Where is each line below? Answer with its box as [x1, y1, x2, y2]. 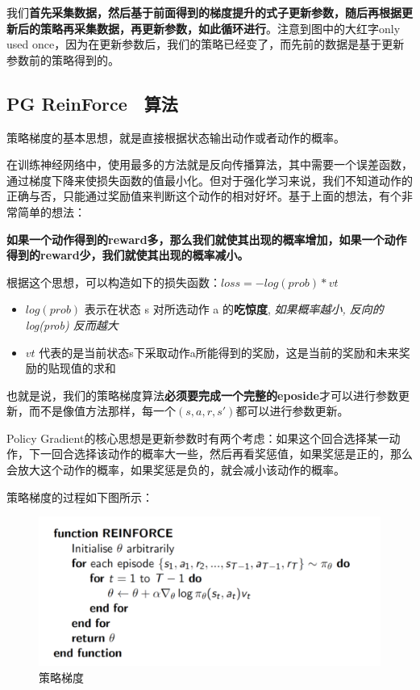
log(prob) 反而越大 [25, 316, 119, 333]
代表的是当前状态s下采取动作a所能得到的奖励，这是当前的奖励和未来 [39, 343, 399, 360]
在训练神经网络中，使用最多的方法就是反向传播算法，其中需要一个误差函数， [6, 156, 413, 173]
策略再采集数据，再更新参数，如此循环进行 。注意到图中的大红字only [40, 19, 401, 36]
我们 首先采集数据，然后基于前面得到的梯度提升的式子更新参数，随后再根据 [6, 4, 401, 20]
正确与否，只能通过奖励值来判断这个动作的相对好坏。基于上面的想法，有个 [6, 187, 401, 204]
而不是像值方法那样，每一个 [28, 402, 176, 419]
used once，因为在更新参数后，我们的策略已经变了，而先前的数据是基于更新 [6, 36, 405, 53]
